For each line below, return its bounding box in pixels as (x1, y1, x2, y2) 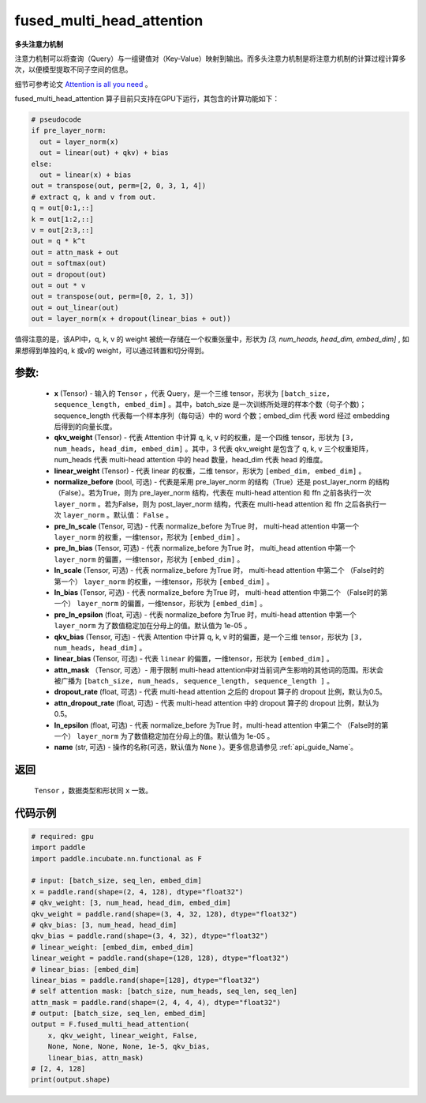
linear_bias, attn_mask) (47, 1053, 144, 1062)
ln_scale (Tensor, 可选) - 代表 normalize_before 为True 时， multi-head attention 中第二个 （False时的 (54, 566, 385, 575)
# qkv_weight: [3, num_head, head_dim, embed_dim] (31, 898, 232, 908)
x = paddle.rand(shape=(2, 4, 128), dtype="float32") (31, 887, 244, 896)
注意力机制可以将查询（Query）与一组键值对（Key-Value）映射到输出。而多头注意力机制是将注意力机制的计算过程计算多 (14, 54, 406, 63)
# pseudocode (31, 115, 82, 124)
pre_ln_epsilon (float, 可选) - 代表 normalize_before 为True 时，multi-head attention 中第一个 (54, 609, 357, 619)
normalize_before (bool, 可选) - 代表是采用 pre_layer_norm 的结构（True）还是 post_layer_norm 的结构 (54, 477, 390, 487)
